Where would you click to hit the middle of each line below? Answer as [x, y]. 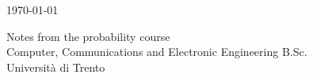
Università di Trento [56, 67]
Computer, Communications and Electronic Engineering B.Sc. [157, 52]
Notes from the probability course [88, 36]
